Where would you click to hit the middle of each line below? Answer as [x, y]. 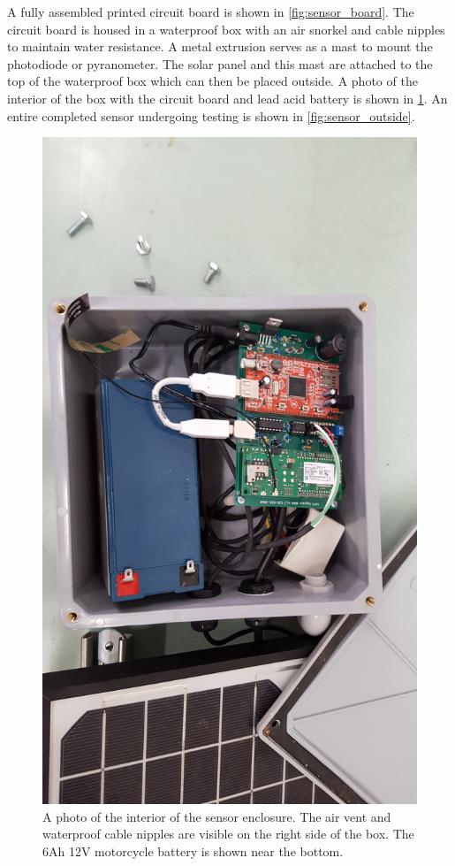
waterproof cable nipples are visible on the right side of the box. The [228, 834]
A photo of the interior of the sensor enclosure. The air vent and [217, 816]
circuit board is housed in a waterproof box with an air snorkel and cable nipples [226, 29]
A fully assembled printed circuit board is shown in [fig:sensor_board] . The [211, 11]
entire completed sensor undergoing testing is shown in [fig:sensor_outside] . [211, 115]
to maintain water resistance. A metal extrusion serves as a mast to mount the [220, 46]
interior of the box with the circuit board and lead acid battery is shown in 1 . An [227, 98]
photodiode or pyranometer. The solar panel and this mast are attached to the [220, 63]
